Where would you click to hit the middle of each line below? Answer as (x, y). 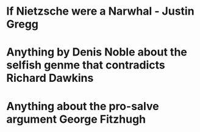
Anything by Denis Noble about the (97, 52)
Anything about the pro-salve (83, 106)
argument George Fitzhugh (76, 119)
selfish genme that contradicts (86, 65)
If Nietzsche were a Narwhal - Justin (100, 11)
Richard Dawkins (50, 78)
